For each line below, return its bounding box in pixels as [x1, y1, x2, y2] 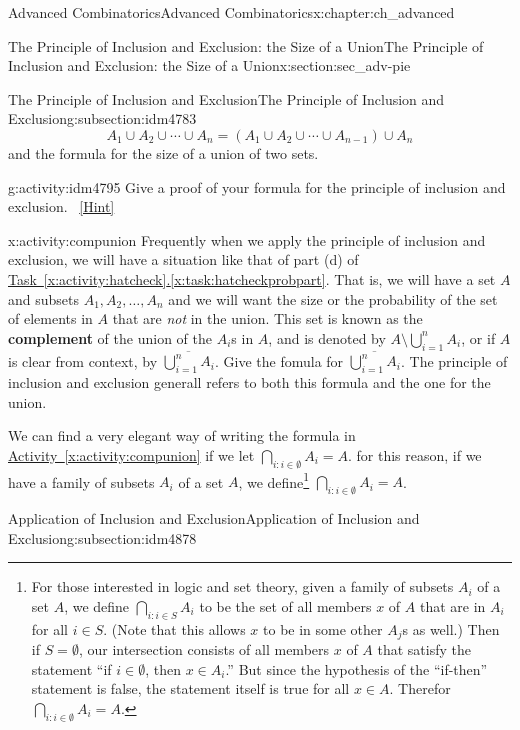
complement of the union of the [8, 327, 212, 348]
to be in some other [263, 618, 383, 639]
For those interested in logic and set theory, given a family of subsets [31, 576, 454, 597]
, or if [461, 327, 496, 348]
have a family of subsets [8, 471, 155, 492]
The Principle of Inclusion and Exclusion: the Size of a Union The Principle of [8, 35, 484, 56]
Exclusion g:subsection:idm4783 [8, 108, 197, 129]
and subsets [8, 288, 80, 309]
